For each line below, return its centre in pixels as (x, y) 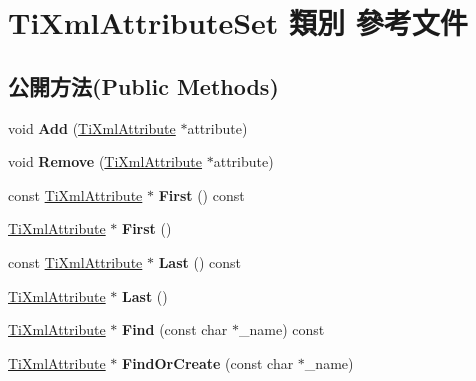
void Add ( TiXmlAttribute (92, 127)
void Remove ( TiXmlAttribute (105, 161)
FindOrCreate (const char (208, 362)
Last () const (199, 261)
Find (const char (175, 329)
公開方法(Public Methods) (143, 85)
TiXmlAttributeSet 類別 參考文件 (238, 22)
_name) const (282, 329)
